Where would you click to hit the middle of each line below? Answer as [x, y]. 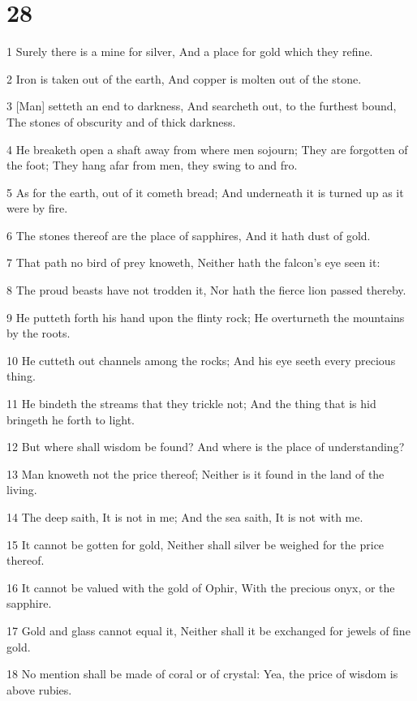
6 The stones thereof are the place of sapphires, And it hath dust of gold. [189, 235]
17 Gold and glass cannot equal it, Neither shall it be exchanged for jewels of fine [208, 630]
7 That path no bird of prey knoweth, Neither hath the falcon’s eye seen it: [193, 262]
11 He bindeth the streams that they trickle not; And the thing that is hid [191, 404]
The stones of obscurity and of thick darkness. [121, 121]
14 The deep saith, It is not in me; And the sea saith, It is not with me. [185, 517]
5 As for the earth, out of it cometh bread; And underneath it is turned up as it [205, 192]
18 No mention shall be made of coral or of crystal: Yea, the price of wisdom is [202, 674]
